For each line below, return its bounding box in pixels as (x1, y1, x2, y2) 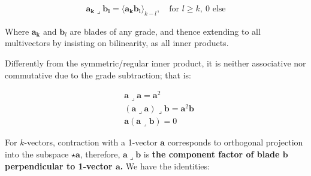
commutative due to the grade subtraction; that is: (5, 68, 191, 81)
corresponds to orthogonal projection (167, 136, 303, 148)
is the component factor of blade (143, 148, 280, 160)
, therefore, (80, 148, 120, 160)
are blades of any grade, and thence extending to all (70, 25, 261, 37)
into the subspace (5, 148, 69, 160)
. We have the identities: (120, 159, 210, 172)
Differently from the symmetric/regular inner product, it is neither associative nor (5, 57, 306, 69)
